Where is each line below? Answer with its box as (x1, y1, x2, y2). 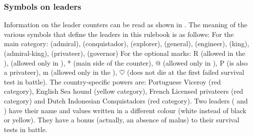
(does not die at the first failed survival (127, 67, 244, 77)
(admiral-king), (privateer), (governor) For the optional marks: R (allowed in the (4, 48, 245, 58)
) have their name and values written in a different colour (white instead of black (4, 105, 247, 115)
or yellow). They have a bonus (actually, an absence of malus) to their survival (4, 115, 239, 125)
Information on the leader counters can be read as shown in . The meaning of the (4, 19, 248, 30)
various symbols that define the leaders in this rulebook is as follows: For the (4, 29, 234, 39)
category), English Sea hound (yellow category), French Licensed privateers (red (4, 86, 243, 96)
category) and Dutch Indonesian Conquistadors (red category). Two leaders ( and (4, 95, 248, 105)
